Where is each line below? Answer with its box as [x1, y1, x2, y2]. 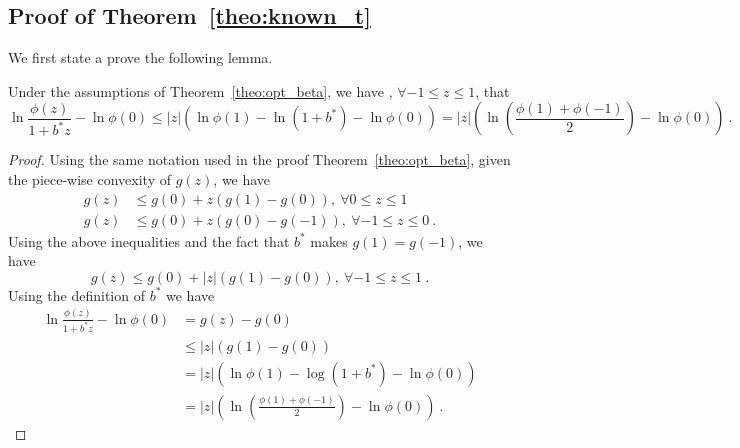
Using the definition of [8, 284, 145, 305]
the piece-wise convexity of [8, 168, 171, 189]
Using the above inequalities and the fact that [8, 230, 290, 251]
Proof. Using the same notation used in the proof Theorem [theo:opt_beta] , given [8, 149, 511, 170]
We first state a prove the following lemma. [8, 47, 273, 68]
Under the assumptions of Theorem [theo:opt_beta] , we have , [8, 80, 393, 101]
